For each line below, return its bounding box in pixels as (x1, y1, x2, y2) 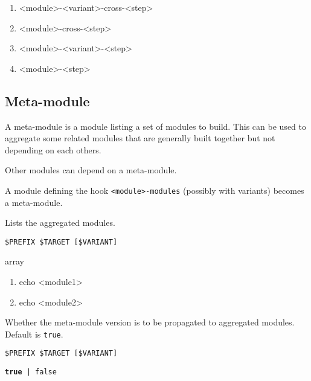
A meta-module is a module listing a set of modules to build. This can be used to (5, 120, 306, 132)
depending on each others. (5, 143, 101, 156)
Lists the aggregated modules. (5, 216, 115, 229)
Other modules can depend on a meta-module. (5, 164, 177, 176)
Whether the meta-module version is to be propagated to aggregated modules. (5, 316, 295, 328)
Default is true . (5, 327, 63, 340)
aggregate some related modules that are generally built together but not (5, 132, 275, 144)
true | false (5, 368, 57, 377)
